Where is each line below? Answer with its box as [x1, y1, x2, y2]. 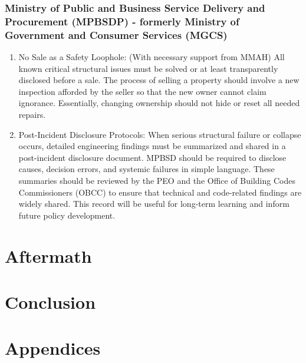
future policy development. [18, 209, 116, 221]
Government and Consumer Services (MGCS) [5, 27, 228, 42]
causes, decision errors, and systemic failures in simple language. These [18, 163, 275, 175]
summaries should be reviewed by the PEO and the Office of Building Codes [18, 174, 295, 186]
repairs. [18, 108, 46, 121]
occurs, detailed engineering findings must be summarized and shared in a [18, 140, 286, 152]
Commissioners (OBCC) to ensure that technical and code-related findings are [18, 186, 302, 198]
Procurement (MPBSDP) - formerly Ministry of [5, 14, 239, 28]
